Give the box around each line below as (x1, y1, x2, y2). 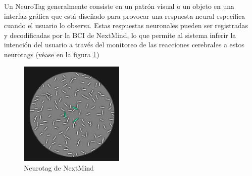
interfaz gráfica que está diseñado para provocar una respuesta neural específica (4, 10, 245, 21)
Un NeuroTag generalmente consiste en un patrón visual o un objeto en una (4, 1, 235, 11)
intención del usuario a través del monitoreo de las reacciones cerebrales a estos (4, 39, 245, 50)
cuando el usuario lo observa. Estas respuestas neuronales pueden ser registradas (4, 20, 248, 31)
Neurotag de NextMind (24, 163, 94, 173)
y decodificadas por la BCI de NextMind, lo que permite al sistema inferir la (4, 30, 236, 40)
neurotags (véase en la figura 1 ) (4, 49, 100, 59)
